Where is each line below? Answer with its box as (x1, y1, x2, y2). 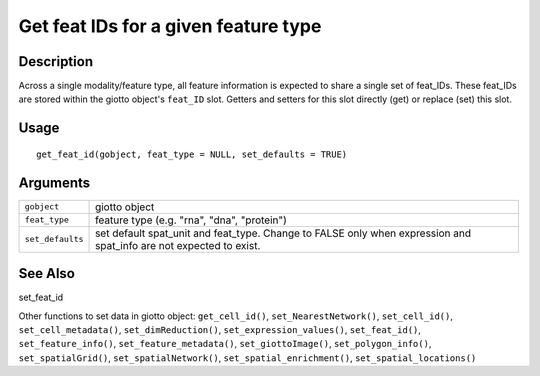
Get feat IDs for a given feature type (18, 15, 322, 37)
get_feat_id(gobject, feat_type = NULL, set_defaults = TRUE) (36, 148, 348, 160)
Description (18, 53, 94, 70)
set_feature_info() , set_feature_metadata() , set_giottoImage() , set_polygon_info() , (18, 338, 432, 350)
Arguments (18, 174, 91, 191)
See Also (18, 265, 75, 282)
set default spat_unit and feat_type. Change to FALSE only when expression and (95, 226, 472, 240)
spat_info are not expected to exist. (95, 238, 261, 252)
